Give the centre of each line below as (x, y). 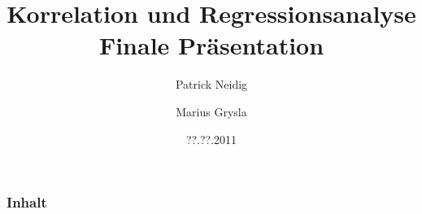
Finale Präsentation (211, 45)
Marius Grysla (211, 111)
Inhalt (27, 202)
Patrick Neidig (211, 84)
